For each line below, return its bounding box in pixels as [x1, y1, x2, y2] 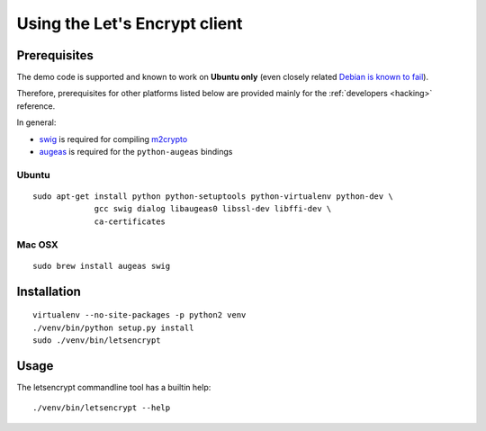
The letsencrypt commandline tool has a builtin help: [16, 382, 211, 392]
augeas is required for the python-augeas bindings [39, 147, 233, 157]
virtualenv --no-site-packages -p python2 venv [32, 310, 247, 320]
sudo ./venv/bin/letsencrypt [32, 335, 161, 346]
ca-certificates [94, 216, 166, 227]
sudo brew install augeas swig [32, 261, 171, 271]
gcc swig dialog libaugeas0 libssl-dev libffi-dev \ [94, 203, 332, 214]
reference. [16, 100, 56, 112]
